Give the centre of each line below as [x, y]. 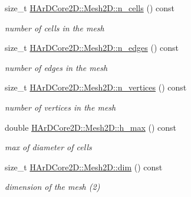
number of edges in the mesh [56, 67]
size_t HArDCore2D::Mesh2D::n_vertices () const [96, 87]
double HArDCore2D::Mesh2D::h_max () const [90, 127]
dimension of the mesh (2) [52, 187]
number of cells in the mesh [55, 28]
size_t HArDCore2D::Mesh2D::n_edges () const [92, 48]
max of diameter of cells [48, 147]
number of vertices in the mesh [60, 107]
